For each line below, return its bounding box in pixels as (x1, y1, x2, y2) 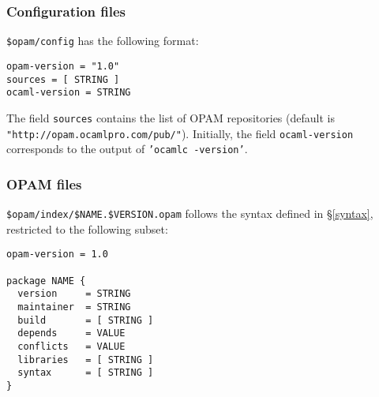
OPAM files (6, 174, 82, 193)
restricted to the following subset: (6, 220, 168, 237)
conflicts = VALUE (17, 340, 126, 352)
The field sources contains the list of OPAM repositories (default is (6, 109, 335, 125)
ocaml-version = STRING (6, 87, 131, 99)
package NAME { (6, 275, 86, 287)
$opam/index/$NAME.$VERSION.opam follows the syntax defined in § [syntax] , (6, 205, 373, 222)
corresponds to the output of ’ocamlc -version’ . (6, 140, 248, 157)
